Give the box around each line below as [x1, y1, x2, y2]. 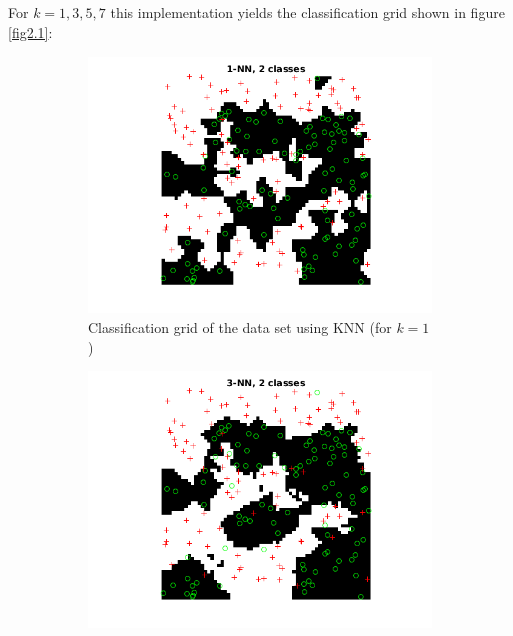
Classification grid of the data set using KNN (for [88, 316, 392, 337]
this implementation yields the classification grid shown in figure [110, 2, 505, 23]
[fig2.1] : [8, 21, 53, 42]
